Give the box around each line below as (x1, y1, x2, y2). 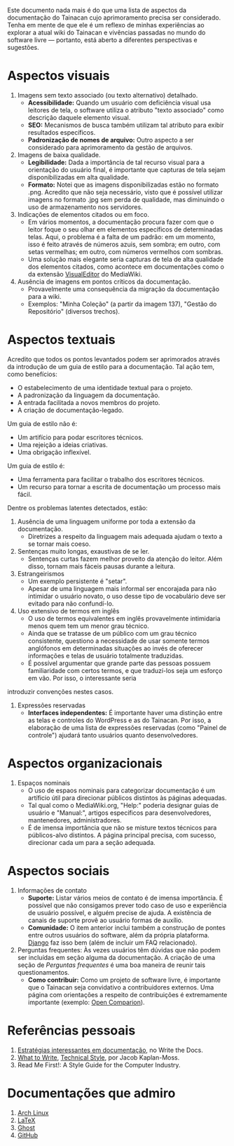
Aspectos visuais (7, 68, 110, 84)
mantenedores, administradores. (27, 815, 122, 824)
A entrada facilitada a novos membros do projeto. (17, 398, 160, 406)
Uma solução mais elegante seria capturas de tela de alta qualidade (27, 255, 224, 263)
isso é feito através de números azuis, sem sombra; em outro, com (27, 240, 221, 248)
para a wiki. (27, 292, 62, 300)
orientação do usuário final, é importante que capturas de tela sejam (27, 165, 226, 174)
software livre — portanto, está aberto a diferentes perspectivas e (7, 36, 198, 44)
